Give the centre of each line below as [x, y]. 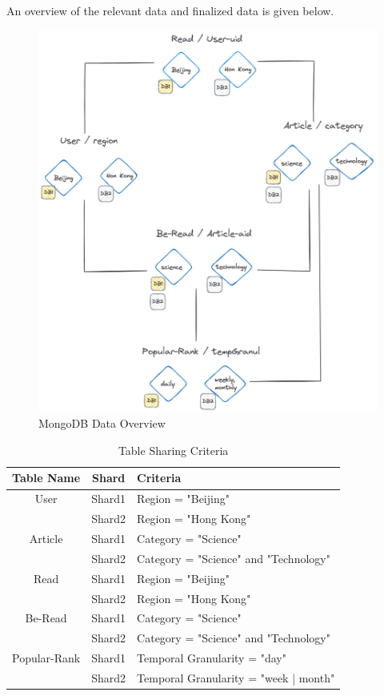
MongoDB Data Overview [102, 423]
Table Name [46, 478]
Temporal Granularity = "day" [212, 658]
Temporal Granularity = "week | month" [236, 677]
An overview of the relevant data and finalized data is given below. [170, 10]
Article [46, 539]
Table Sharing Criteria [173, 450]
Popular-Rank [46, 658]
